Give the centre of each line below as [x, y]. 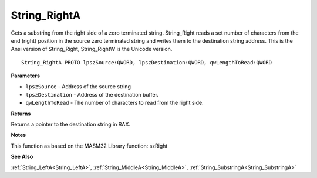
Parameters [26, 76]
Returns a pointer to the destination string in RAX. [71, 124]
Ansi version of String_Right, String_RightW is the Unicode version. [92, 49]
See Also [22, 157]
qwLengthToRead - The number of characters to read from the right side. [114, 103]
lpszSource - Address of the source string [78, 86]
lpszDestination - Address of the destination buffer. [92, 94]
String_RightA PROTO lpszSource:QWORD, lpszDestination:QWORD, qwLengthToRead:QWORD [147, 62]
